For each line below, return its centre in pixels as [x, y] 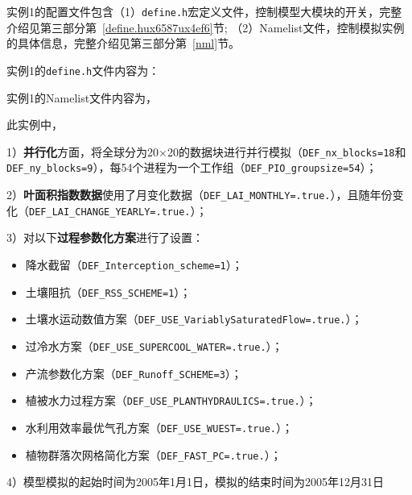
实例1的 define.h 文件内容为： [83, 70]
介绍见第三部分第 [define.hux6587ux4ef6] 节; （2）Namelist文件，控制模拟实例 [206, 27]
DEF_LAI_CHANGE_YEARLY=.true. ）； [118, 210]
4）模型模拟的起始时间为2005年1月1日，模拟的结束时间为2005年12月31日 [195, 482]
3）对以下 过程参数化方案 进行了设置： [105, 237]
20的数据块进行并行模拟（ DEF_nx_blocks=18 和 [286, 151]
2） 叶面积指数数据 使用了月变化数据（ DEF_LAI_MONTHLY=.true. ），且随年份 [200, 194]
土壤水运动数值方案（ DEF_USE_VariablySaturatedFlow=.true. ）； [194, 319]
